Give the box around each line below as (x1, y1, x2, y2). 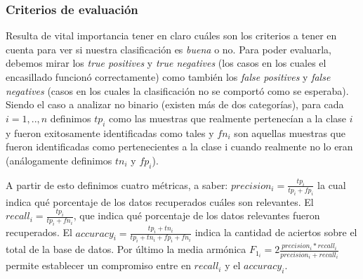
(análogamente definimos (6, 153, 112, 167)
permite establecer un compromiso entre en (6, 258, 191, 273)
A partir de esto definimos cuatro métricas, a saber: (6, 177, 228, 192)
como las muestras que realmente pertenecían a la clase (109, 110, 347, 125)
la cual (317, 177, 346, 192)
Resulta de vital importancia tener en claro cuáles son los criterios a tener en (6, 28, 337, 43)
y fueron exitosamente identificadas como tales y (6, 125, 214, 140)
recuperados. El (6, 225, 72, 240)
